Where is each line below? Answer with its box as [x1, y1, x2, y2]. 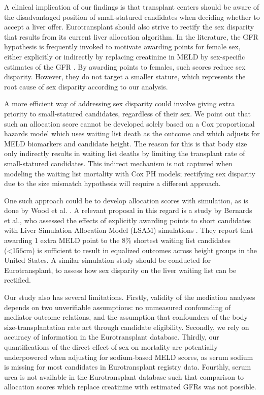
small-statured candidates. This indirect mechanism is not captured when [4, 158, 233, 168]
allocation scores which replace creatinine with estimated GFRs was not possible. [4, 381, 256, 392]
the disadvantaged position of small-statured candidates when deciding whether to [4, 11, 260, 22]
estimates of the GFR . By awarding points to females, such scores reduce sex [4, 61, 246, 72]
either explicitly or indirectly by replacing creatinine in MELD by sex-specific [4, 51, 245, 62]
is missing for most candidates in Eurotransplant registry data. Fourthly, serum [4, 361, 251, 372]
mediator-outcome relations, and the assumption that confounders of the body [4, 312, 248, 322]
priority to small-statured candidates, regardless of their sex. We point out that [4, 108, 251, 118]
